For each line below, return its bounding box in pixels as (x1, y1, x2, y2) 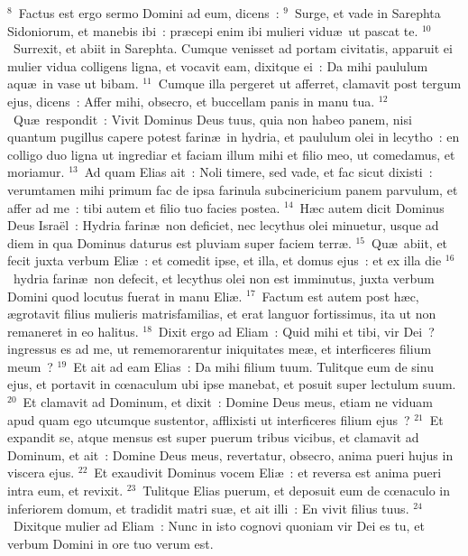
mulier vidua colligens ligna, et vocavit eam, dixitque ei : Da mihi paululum (7, 56, 428, 75)
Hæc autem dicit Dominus (299, 198, 445, 217)
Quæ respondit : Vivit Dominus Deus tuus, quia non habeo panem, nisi (13, 109, 412, 128)
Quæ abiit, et (372, 233, 448, 252)
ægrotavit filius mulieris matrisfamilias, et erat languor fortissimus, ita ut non (7, 304, 436, 323)
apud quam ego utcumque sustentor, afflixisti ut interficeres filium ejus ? (7, 410, 410, 429)
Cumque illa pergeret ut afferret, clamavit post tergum (158, 74, 462, 93)
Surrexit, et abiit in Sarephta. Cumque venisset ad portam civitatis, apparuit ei (13, 39, 453, 58)
